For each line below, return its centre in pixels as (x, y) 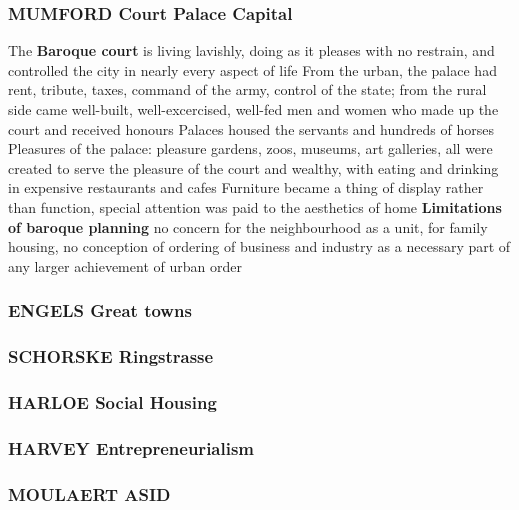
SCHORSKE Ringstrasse (111, 356)
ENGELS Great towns (100, 310)
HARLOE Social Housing (112, 401)
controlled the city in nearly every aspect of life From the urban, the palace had (252, 69)
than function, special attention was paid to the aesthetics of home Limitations (255, 206)
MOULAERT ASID (89, 493)
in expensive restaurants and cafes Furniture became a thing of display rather (246, 187)
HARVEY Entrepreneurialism (131, 447)
